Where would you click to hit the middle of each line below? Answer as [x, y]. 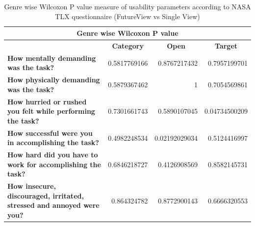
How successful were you [50, 133]
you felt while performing [51, 111]
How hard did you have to [53, 155]
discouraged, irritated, [46, 195]
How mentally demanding [52, 58]
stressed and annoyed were [53, 205]
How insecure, [32, 186]
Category [128, 46]
